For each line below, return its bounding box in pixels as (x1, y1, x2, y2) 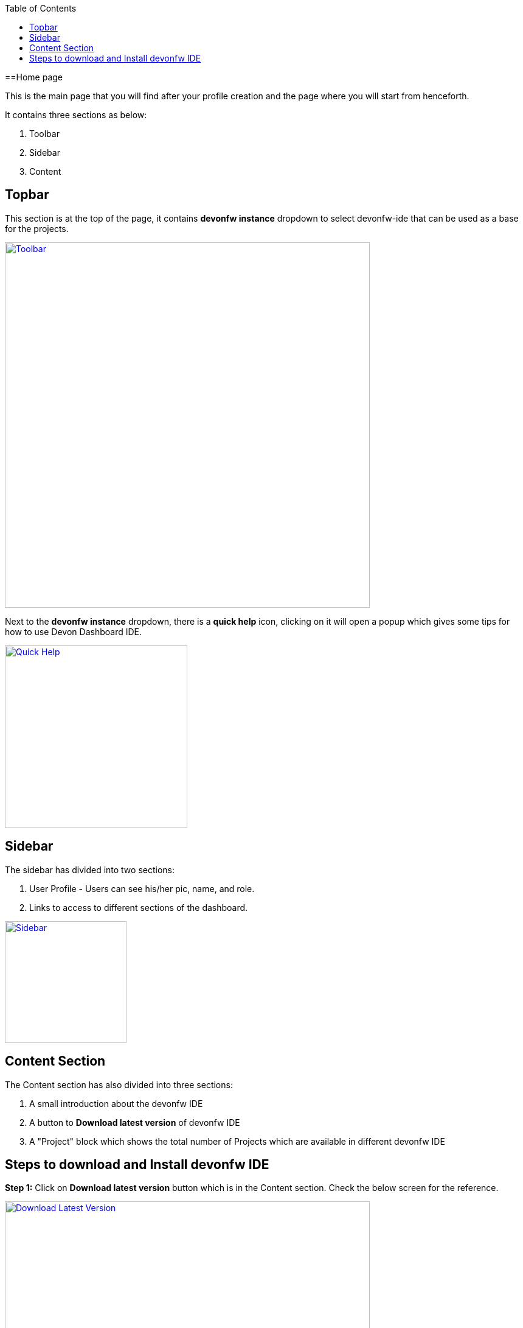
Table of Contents (5, 3, 77, 13)
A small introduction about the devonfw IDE (29, 1098, 203, 1109)
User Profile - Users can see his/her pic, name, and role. (29, 883, 255, 894)
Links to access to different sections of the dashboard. (29, 902, 248, 913)
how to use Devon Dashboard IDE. (5, 626, 142, 637)
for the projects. (5, 223, 69, 234)
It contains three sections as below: (5, 110, 147, 120)
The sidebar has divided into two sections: (5, 864, 175, 875)
